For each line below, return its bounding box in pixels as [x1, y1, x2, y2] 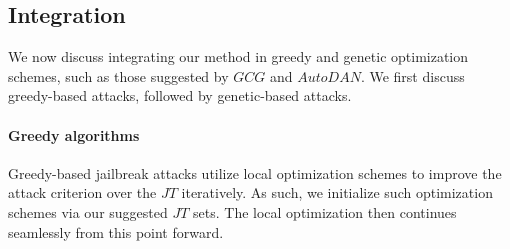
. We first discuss [360, 65, 465, 86]
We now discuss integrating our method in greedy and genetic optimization [8, 46, 469, 67]
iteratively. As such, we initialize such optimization [181, 182, 493, 203]
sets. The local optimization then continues [193, 201, 457, 222]
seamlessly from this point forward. [8, 221, 224, 242]
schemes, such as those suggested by [8, 65, 229, 86]
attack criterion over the [8, 182, 157, 203]
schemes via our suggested [8, 201, 168, 222]
